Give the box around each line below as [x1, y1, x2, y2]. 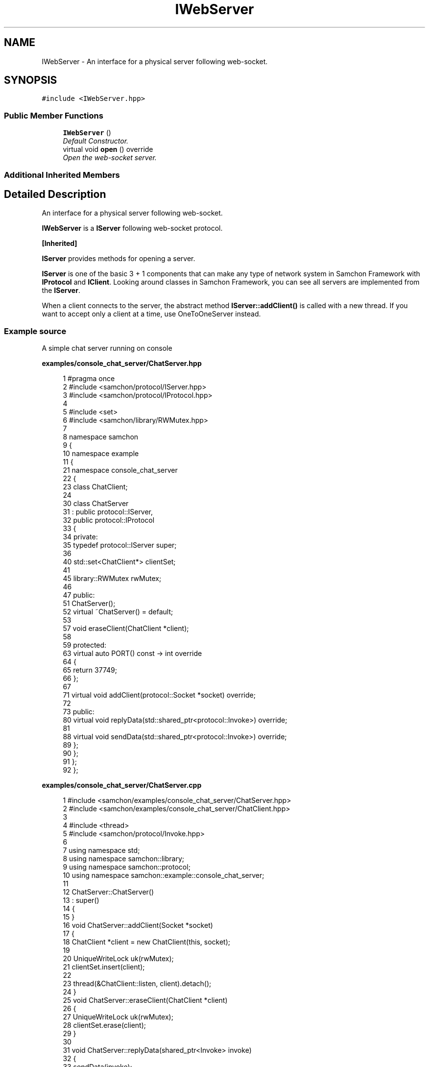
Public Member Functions [4, 110, 103, 121]
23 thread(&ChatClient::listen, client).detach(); [63, 979, 212, 988]
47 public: [63, 591, 95, 600]
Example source [4, 326, 67, 336]
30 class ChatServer [63, 499, 129, 508]
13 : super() [63, 896, 99, 905]
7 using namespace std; [63, 846, 140, 855]
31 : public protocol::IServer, [63, 508, 153, 516]
